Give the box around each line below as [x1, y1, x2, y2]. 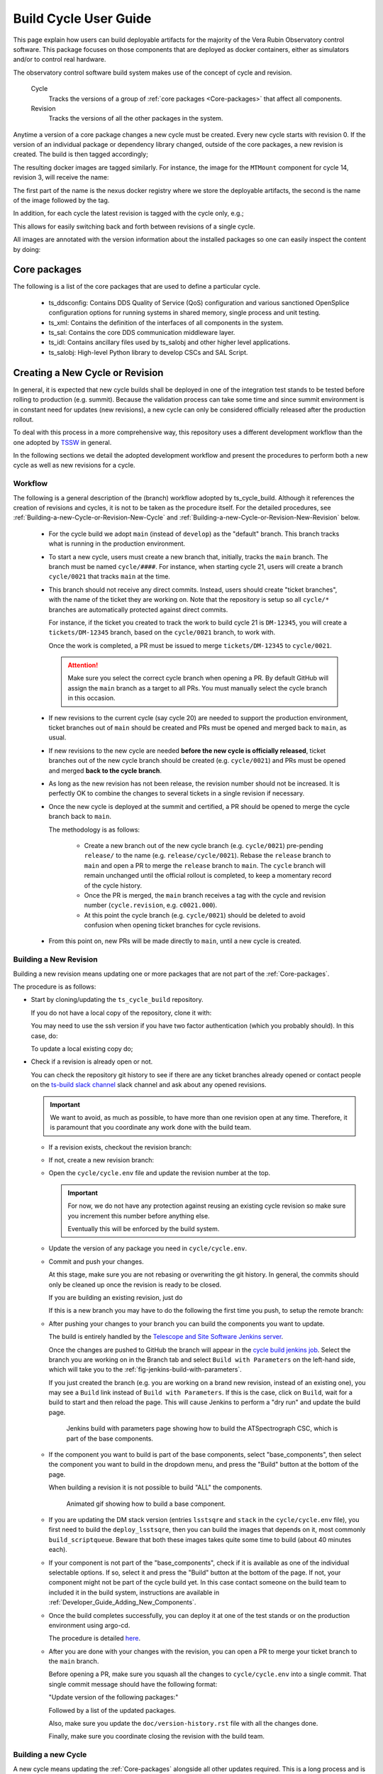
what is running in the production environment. [48, 539, 186, 548]
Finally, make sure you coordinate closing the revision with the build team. [48, 1732, 265, 1741]
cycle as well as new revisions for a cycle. [13, 461, 135, 470]
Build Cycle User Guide [13, 11, 152, 26]
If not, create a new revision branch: [48, 1156, 155, 1164]
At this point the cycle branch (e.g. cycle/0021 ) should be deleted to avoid [84, 910, 306, 919]
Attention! [67, 661, 99, 670]
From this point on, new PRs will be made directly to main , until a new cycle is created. [48, 937, 301, 945]
